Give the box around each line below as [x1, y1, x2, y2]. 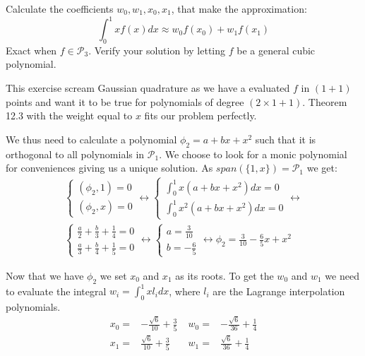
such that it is [255, 131, 316, 146]
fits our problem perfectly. [144, 108, 257, 123]
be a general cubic [237, 42, 316, 57]
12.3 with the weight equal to [6, 108, 133, 123]
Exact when [6, 42, 57, 57]
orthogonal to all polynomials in [6, 146, 145, 161]
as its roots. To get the [175, 268, 274, 283]
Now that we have [6, 268, 84, 283]
